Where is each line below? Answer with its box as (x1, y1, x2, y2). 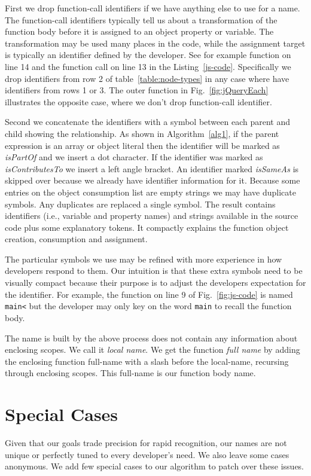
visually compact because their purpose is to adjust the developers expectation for (5, 276, 306, 289)
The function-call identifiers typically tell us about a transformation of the (5, 13, 278, 26)
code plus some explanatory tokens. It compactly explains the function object (5, 221, 289, 233)
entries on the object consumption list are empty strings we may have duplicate (5, 185, 296, 198)
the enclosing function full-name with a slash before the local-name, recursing (5, 355, 289, 367)
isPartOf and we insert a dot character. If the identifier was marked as (5, 151, 263, 163)
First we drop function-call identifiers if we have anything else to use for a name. (5, 2, 300, 14)
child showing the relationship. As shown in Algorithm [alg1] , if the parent (5, 127, 279, 139)
